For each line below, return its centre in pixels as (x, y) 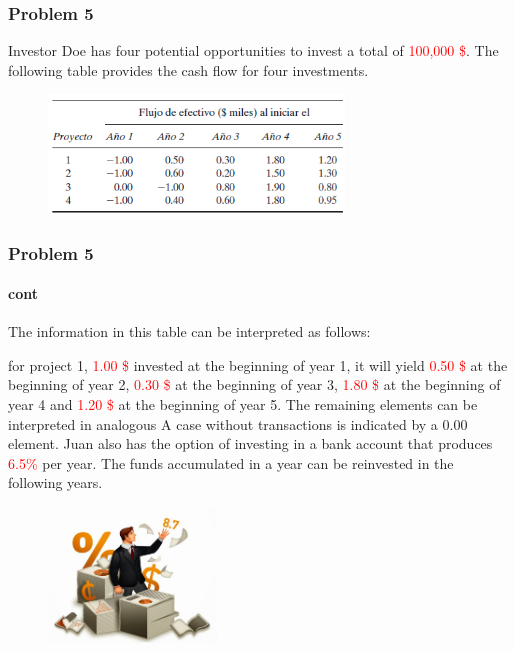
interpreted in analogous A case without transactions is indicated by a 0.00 (238, 423)
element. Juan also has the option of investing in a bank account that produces (250, 443)
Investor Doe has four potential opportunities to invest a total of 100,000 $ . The (253, 50)
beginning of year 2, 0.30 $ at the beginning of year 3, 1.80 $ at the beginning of (254, 384)
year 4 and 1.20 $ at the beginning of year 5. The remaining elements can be (243, 404)
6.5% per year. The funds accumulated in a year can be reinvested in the (231, 462)
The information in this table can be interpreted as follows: (189, 331)
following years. (55, 482)
